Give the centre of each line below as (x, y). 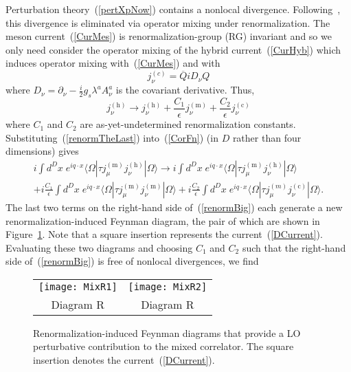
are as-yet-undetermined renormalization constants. (188, 124)
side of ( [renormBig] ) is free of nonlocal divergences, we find (132, 261)
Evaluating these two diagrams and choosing (99, 247)
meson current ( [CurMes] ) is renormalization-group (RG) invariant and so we (169, 36)
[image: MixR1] (78, 286)
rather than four (267, 137)
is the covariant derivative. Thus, (185, 90)
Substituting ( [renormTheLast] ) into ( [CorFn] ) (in (112, 137)
